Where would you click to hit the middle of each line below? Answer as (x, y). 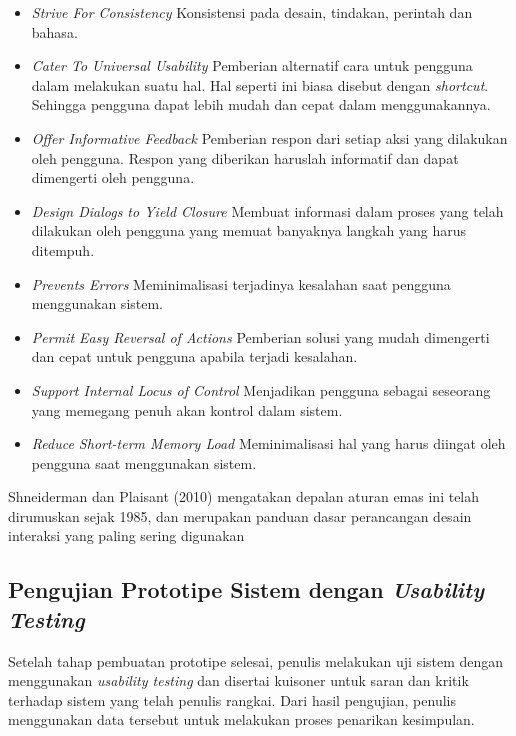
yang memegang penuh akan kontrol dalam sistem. (187, 409)
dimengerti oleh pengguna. (113, 177)
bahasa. (54, 31)
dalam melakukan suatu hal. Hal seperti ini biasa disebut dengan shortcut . (260, 84)
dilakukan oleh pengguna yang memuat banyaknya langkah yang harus (248, 230)
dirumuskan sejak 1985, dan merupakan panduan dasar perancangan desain (240, 515)
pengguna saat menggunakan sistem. (144, 462)
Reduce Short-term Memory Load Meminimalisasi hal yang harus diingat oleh (268, 443)
